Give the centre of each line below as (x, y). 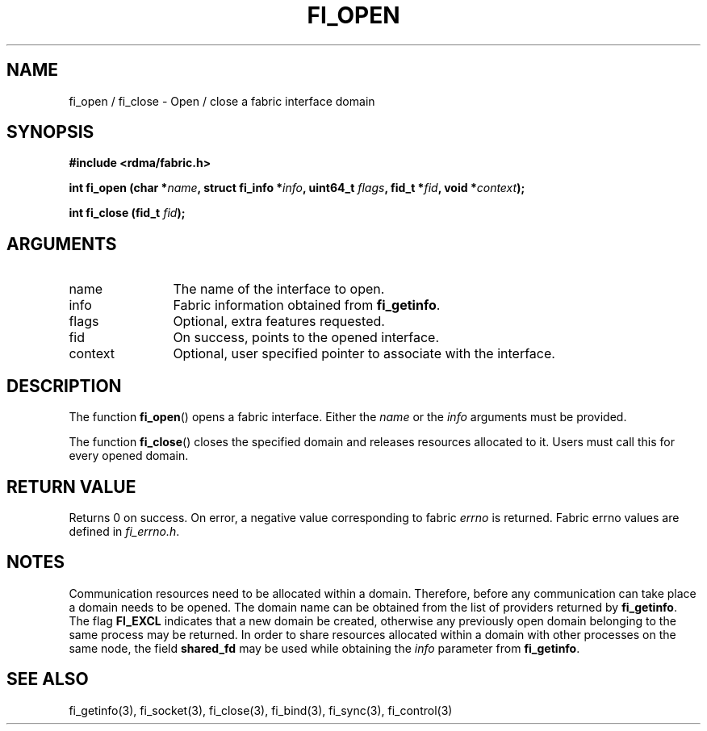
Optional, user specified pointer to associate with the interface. (364, 354)
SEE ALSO (48, 679)
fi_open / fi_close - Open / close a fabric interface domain (222, 101)
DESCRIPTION (64, 386)
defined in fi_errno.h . (124, 531)
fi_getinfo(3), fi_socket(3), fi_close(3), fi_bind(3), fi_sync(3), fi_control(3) (261, 710)
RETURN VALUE (71, 487)
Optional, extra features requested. (279, 322)
